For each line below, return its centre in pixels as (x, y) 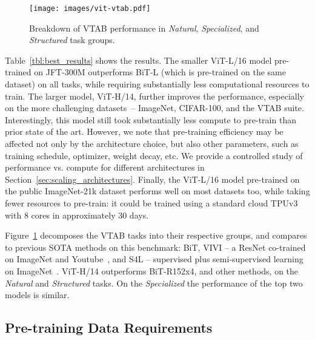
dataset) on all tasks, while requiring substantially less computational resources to (157, 84)
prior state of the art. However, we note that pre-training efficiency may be (144, 131)
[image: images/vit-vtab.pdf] (90, 8)
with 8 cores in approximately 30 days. (77, 215)
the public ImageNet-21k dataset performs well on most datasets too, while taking (157, 191)
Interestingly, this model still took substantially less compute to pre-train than (151, 119)
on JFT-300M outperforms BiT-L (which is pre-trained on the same (160, 72)
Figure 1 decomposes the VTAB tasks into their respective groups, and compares (156, 235)
